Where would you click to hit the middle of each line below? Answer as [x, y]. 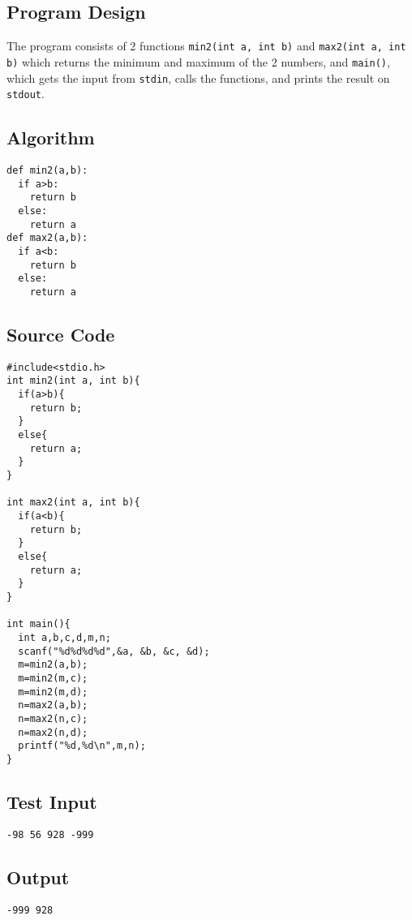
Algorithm [51, 138]
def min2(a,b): [47, 171]
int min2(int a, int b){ [73, 381]
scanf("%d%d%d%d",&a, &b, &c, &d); [114, 651]
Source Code [61, 334]
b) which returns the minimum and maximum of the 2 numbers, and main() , [198, 61]
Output [38, 877]
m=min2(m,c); [53, 678]
